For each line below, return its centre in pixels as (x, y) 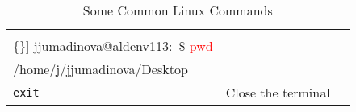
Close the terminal (278, 92)
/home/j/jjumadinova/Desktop (101, 69)
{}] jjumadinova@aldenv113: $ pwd (113, 46)
